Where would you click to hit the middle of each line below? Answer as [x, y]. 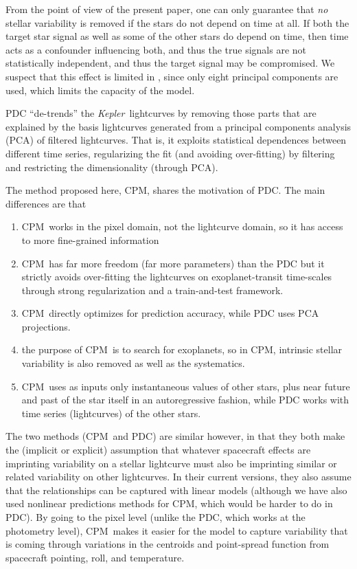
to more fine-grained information [90, 239]
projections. [46, 326]
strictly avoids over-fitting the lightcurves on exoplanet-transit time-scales [177, 277]
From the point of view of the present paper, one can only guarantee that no [167, 9]
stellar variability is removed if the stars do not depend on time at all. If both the [177, 22]
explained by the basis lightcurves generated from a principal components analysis [178, 126]
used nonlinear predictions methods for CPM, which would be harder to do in [169, 503]
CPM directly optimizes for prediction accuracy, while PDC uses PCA [170, 313]
